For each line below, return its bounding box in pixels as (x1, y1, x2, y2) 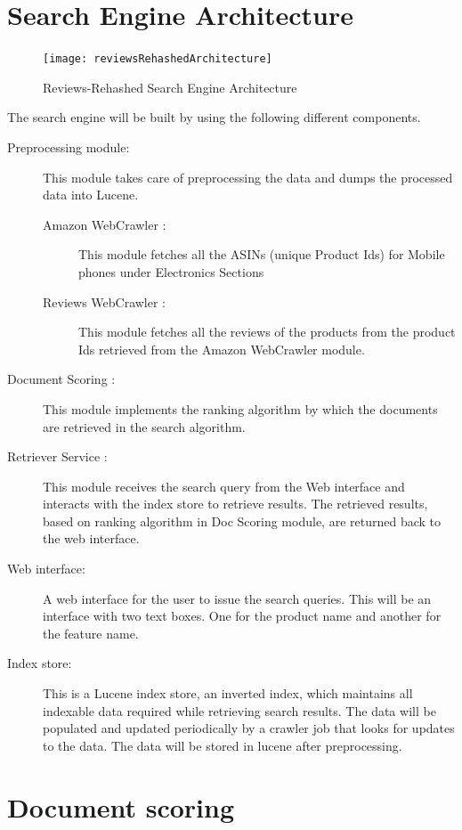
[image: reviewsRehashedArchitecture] (43, 53, 272, 66)
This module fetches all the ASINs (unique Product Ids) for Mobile (78, 245, 445, 264)
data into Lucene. (43, 185, 139, 204)
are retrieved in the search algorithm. (43, 417, 246, 435)
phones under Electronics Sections (78, 262, 264, 281)
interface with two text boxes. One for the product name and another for (43, 606, 442, 625)
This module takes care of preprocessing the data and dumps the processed (43, 167, 453, 186)
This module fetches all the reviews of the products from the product (78, 322, 456, 341)
